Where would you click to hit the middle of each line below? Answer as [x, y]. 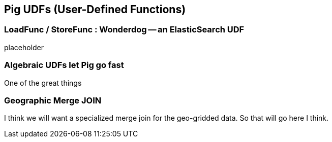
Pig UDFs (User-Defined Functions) [95, 9]
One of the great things [43, 83]
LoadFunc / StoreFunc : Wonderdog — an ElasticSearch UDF [124, 30]
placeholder [24, 47]
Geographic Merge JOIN [53, 100]
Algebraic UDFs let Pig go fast [64, 65]
